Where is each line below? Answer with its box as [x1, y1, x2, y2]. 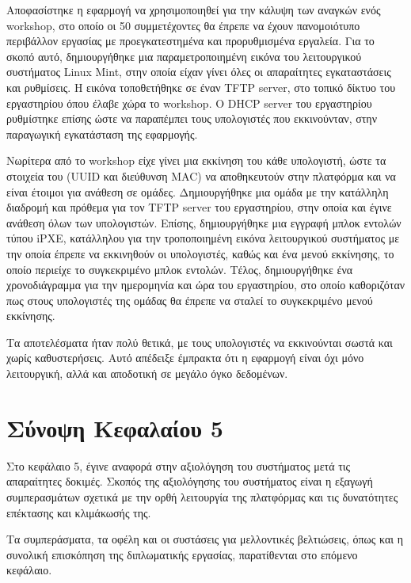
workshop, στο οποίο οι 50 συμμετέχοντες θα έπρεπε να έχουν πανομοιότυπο [6, 17, 360, 33]
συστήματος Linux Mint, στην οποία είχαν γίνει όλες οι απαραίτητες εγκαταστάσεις [6, 63, 391, 80]
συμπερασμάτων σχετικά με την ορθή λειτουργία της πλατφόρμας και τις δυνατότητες [6, 488, 398, 505]
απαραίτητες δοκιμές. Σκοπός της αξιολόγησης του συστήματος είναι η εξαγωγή [6, 473, 373, 490]
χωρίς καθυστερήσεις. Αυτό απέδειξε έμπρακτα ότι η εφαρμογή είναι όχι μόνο [6, 349, 364, 366]
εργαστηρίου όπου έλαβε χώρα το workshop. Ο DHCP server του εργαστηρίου [6, 94, 372, 111]
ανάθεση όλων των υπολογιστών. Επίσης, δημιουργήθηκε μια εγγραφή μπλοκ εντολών [6, 214, 401, 231]
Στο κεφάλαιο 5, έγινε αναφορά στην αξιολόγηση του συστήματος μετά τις [6, 457, 351, 474]
